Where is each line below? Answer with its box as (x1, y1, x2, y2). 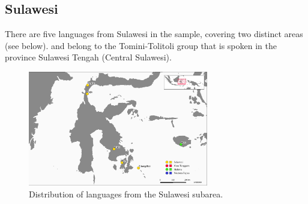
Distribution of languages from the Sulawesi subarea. (29, 187, 223, 200)
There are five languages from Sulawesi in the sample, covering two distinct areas (5, 28, 303, 40)
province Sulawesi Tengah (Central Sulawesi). (5, 51, 172, 63)
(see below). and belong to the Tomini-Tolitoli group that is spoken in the (5, 39, 277, 51)
